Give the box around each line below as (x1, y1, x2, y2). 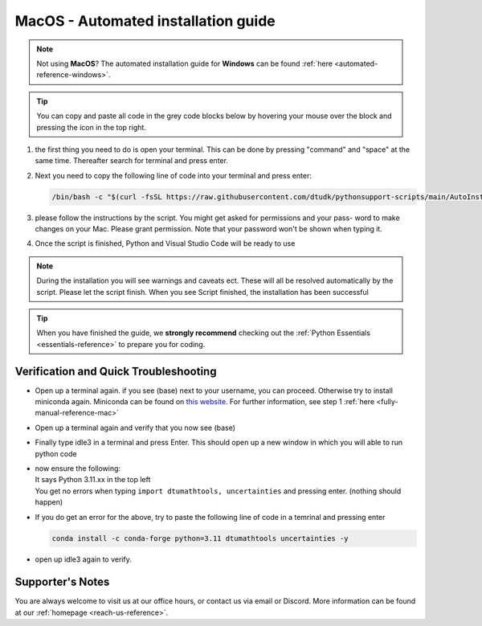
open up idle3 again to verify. (35, 554, 132, 564)
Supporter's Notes (14, 575, 110, 589)
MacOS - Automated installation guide (14, 12, 276, 30)
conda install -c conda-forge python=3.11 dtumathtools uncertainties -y (51, 534, 349, 542)
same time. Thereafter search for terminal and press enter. (35, 156, 229, 166)
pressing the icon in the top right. (36, 122, 146, 132)
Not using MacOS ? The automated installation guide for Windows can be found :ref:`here (36, 59, 333, 68)
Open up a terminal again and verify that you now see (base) (35, 423, 236, 432)
